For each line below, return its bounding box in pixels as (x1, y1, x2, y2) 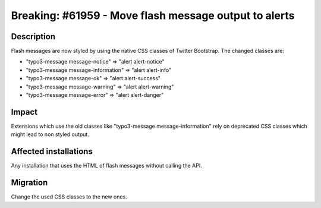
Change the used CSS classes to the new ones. (11, 193, 127, 200)
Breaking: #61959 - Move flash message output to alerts (11, 9, 295, 22)
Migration (11, 178, 48, 188)
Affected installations (11, 146, 93, 157)
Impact (11, 107, 38, 117)
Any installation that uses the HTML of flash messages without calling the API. (11, 162, 202, 169)
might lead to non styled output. (11, 131, 89, 138)
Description (11, 31, 56, 42)
